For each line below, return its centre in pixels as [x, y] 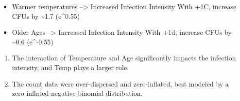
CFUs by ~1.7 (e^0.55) [46, 16]
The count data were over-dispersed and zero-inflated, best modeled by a [120, 83]
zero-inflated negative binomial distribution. [77, 93]
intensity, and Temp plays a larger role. [70, 67]
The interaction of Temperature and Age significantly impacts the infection [124, 58]
